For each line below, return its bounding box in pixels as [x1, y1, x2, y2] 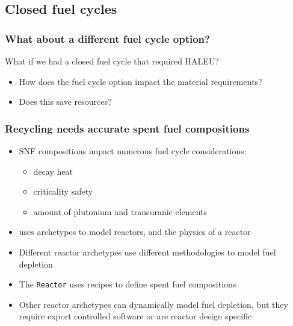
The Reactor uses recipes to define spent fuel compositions [19, 278, 236, 290]
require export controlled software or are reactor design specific [19, 310, 252, 322]
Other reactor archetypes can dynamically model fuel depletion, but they [19, 298, 288, 310]
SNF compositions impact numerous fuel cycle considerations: [19, 145, 247, 157]
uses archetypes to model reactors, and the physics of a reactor [19, 225, 251, 238]
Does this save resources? [19, 95, 112, 108]
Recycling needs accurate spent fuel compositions [5, 121, 250, 136]
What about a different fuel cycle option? [5, 31, 210, 46]
